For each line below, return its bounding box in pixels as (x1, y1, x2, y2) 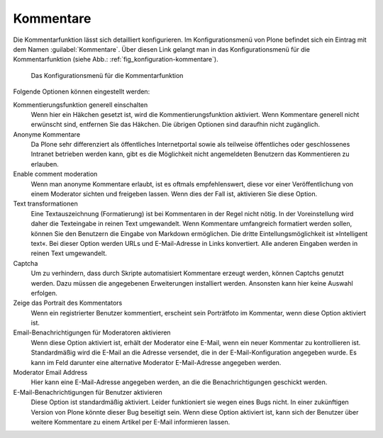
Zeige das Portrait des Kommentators (13, 298, 123, 308)
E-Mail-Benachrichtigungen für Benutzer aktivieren (13, 388, 162, 396)
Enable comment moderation (13, 170, 98, 179)
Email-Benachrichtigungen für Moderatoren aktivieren (13, 328, 171, 337)
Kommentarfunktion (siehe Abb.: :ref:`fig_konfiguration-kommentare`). (13, 55, 219, 64)
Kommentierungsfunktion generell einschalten (13, 100, 148, 109)
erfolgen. (30, 288, 58, 297)
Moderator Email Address (13, 369, 88, 377)
